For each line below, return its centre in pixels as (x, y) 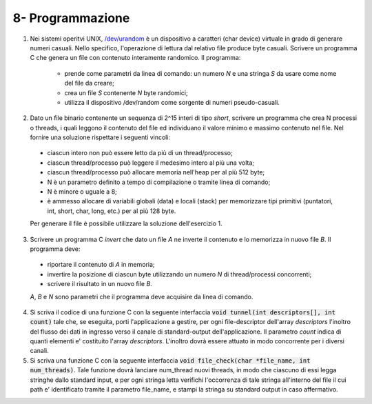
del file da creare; (90, 83)
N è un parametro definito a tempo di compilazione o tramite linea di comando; (159, 182)
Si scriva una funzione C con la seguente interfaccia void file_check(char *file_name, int (170, 360)
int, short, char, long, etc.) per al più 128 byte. (112, 211)
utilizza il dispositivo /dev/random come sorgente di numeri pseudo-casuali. (172, 102)
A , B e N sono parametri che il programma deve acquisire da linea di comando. (142, 296)
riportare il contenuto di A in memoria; (101, 265)
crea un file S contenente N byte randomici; (126, 92)
